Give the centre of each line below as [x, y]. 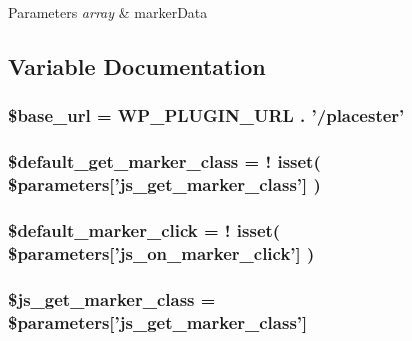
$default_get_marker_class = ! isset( [164, 161]
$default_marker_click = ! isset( [144, 229]
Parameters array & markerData [108, 12]
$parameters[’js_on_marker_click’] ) [161, 252]
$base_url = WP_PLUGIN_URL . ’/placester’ [206, 115]
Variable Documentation [137, 65]
